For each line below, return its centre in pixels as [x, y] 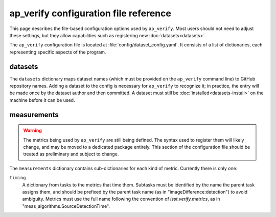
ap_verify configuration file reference [90, 13]
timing [18, 178]
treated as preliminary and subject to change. [71, 154]
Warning [32, 130]
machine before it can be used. [42, 100]
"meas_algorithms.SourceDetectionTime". [66, 206]
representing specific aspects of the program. [58, 52]
